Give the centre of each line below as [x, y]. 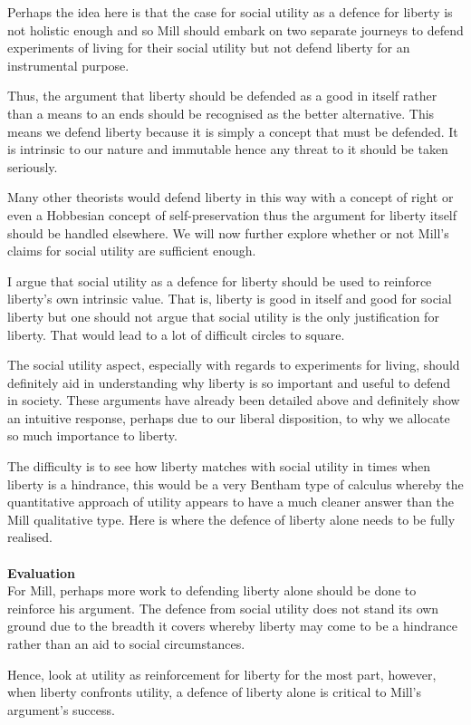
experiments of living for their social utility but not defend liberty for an [209, 48]
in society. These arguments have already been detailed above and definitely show [234, 400]
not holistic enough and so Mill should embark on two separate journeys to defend [235, 29]
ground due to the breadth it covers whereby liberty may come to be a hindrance [232, 626]
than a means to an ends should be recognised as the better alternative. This [221, 113]
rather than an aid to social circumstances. [126, 643]
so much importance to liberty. [92, 435]
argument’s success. [61, 709]
